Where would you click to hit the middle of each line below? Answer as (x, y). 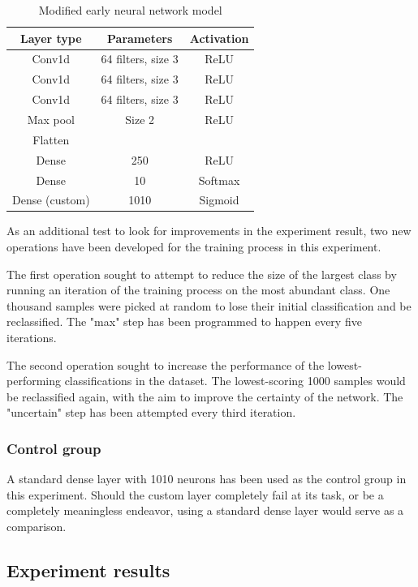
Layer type (51, 38)
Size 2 (140, 119)
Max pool (51, 119)
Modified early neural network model (130, 10)
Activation (219, 38)
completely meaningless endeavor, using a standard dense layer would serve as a (205, 510)
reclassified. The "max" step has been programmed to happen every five (184, 321)
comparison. (37, 526)
